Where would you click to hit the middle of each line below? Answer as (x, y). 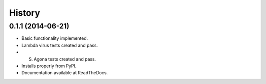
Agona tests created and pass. (65, 59)
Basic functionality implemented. (55, 38)
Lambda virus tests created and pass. (60, 45)
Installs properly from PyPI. (49, 66)
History (25, 13)
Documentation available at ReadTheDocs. (65, 73)
